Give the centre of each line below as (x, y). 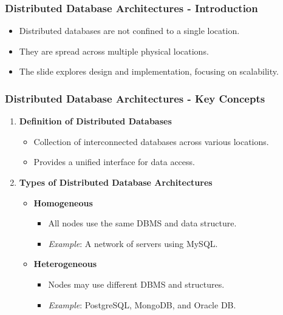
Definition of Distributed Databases (95, 121)
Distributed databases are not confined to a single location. (129, 31)
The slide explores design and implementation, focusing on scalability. (149, 71)
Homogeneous (63, 202)
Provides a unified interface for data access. (114, 162)
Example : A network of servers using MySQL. (133, 243)
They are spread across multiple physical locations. (114, 51)
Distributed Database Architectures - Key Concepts (135, 98)
